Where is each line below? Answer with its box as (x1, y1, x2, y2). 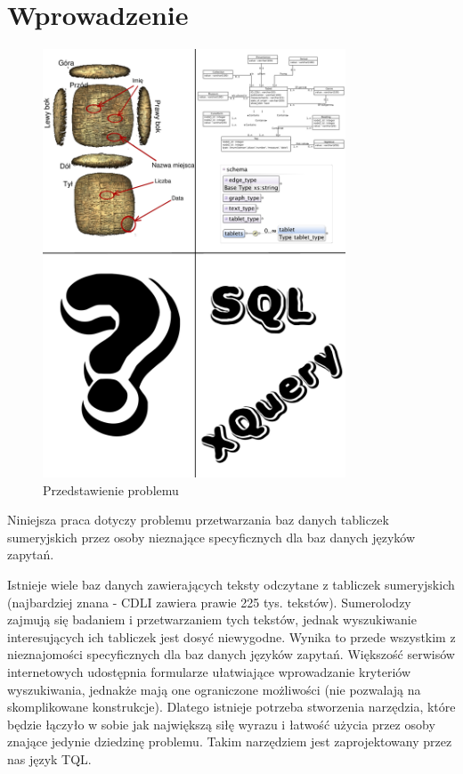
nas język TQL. (7, 749, 92, 768)
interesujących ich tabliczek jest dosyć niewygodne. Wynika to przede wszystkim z (7, 627, 456, 646)
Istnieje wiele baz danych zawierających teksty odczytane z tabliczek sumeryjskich (7, 574, 455, 593)
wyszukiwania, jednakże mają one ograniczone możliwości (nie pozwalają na (7, 680, 421, 698)
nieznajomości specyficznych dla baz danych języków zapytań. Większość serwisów (7, 645, 455, 664)
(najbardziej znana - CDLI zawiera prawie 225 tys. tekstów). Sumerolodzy (7, 592, 411, 611)
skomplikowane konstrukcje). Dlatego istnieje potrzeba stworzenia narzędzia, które (7, 697, 456, 716)
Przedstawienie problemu (43, 480, 179, 499)
